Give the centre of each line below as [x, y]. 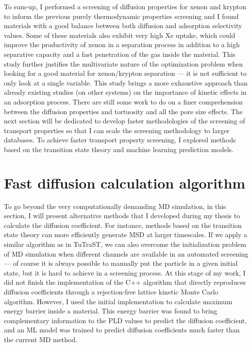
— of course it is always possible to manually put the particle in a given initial [121, 263]
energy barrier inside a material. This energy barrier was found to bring [111, 311]
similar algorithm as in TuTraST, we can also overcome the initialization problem [125, 244]
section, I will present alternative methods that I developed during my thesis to [122, 216]
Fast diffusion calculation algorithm [125, 182]
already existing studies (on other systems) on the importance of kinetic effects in [125, 92]
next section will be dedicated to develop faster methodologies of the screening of [125, 121]
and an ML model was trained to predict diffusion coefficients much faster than [122, 330]
